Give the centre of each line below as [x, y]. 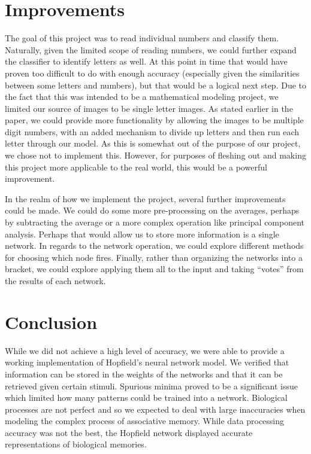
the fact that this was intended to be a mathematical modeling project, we [142, 97]
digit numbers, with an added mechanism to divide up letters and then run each [152, 131]
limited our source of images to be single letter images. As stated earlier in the [149, 108]
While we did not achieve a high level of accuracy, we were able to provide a [145, 350]
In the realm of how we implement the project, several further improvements [145, 198]
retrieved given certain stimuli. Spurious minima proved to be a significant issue [152, 386]
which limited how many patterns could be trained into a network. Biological [146, 397]
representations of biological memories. [76, 444]
